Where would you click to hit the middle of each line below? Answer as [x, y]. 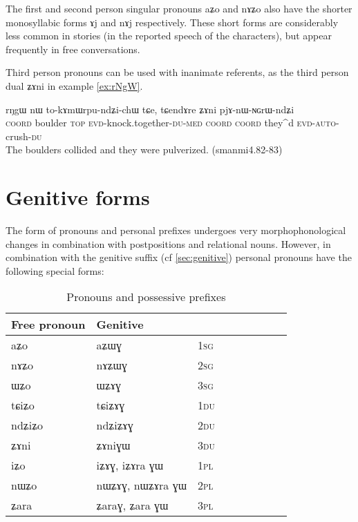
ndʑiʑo [27, 425]
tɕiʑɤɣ [111, 405]
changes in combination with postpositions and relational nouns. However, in [168, 243]
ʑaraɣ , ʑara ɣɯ [132, 505]
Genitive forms [78, 197]
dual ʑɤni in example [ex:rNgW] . [74, 85]
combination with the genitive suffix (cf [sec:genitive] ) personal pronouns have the [179, 257]
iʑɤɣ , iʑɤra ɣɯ [130, 465]
